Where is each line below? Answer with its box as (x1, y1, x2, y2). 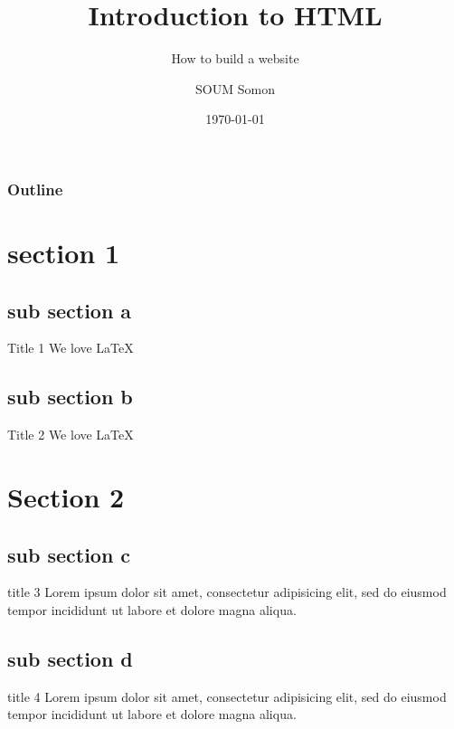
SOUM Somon (195, 79, 275, 98)
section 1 (7, 234, 120, 271)
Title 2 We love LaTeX (7, 425, 134, 444)
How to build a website (171, 49, 299, 68)
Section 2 (7, 478, 125, 515)
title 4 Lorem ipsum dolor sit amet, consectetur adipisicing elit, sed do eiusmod (7, 686, 447, 705)
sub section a (7, 296, 132, 324)
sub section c (7, 540, 131, 568)
